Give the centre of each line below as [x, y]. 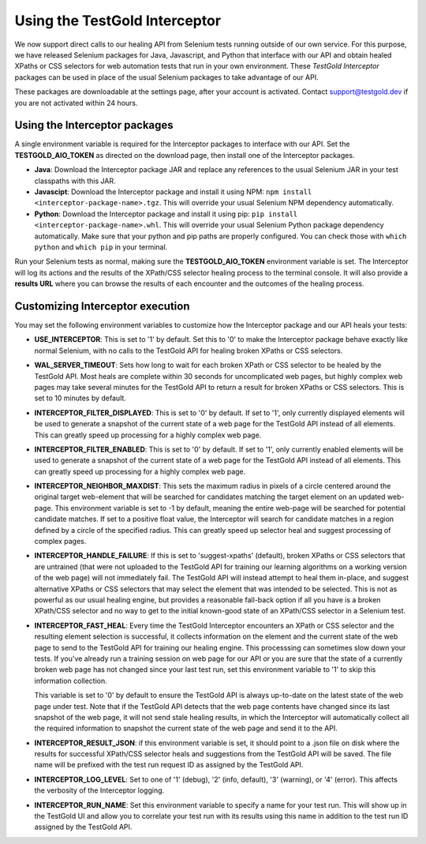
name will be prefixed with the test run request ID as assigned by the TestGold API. [169, 765]
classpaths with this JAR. [75, 181]
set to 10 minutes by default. [80, 398]
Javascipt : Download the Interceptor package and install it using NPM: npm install [173, 191]
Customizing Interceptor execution [102, 306]
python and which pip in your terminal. [101, 247]
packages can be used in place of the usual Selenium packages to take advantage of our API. [166, 77]
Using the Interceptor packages [94, 125]
